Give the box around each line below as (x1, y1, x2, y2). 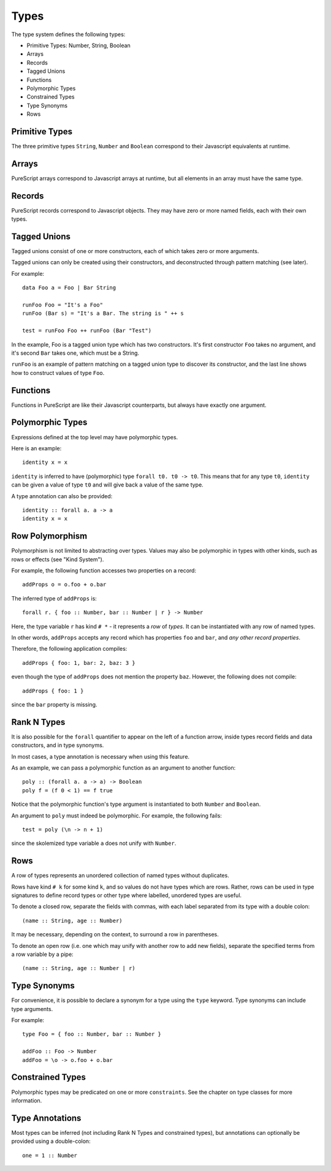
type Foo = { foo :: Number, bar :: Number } (22, 1031, 162, 1038)
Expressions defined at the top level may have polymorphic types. (11, 433, 178, 441)
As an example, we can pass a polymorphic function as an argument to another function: (11, 764, 236, 771)
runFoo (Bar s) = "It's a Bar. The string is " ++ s (22, 310, 184, 317)
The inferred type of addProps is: (11, 594, 97, 602)
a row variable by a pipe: (11, 950, 74, 958)
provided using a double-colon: (11, 1137, 91, 1145)
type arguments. (11, 1005, 53, 1012)
